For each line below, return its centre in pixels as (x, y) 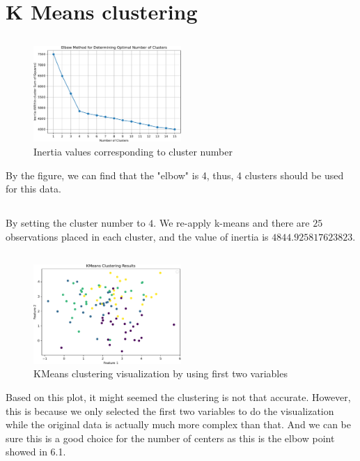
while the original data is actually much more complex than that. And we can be (178, 424)
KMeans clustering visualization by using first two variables (161, 373)
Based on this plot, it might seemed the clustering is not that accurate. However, (178, 396)
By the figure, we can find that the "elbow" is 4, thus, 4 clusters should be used (175, 175)
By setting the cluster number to (76, 223)
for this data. (33, 189)
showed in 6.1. (36, 452)
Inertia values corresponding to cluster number (133, 152)
